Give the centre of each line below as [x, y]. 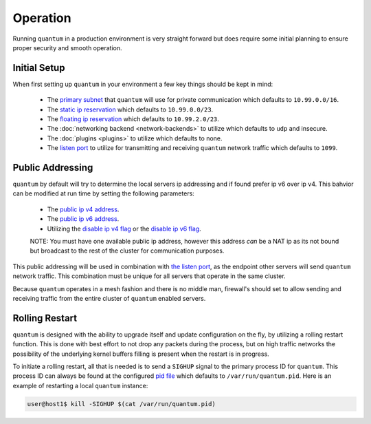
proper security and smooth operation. [68, 47]
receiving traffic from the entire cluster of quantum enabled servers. [109, 298]
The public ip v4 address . [83, 209]
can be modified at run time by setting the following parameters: [104, 193]
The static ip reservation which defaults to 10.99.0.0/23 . [130, 109]
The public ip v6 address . [83, 219]
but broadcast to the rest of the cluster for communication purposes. [127, 251]
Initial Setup [39, 68]
